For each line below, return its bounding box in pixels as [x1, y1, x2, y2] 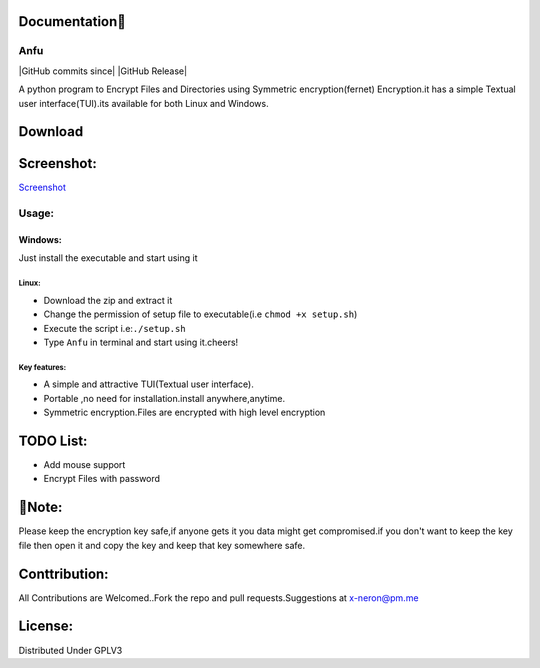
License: [18, 618, 74, 635]
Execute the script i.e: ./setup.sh [43, 322, 186, 334]
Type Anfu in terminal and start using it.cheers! [43, 336, 239, 348]
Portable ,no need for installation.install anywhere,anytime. [43, 392, 285, 404]
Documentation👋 [18, 13, 127, 30]
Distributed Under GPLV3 [18, 644, 123, 656]
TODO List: [18, 432, 88, 449]
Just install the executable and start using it [18, 252, 198, 264]
